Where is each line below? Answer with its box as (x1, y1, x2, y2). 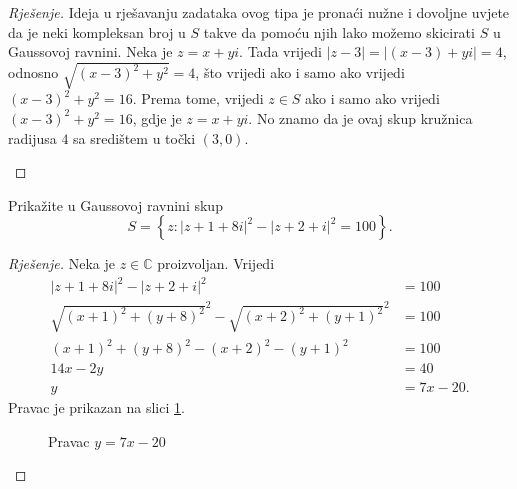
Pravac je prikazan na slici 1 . (8, 397, 185, 418)
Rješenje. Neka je (8, 253, 115, 274)
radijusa (8, 127, 57, 148)
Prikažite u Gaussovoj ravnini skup (8, 194, 223, 215)
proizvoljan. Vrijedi (157, 253, 275, 274)
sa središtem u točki (73, 127, 196, 148)
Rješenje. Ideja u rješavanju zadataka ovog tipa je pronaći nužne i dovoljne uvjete (8, 2, 510, 22)
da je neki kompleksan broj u (8, 21, 186, 42)
